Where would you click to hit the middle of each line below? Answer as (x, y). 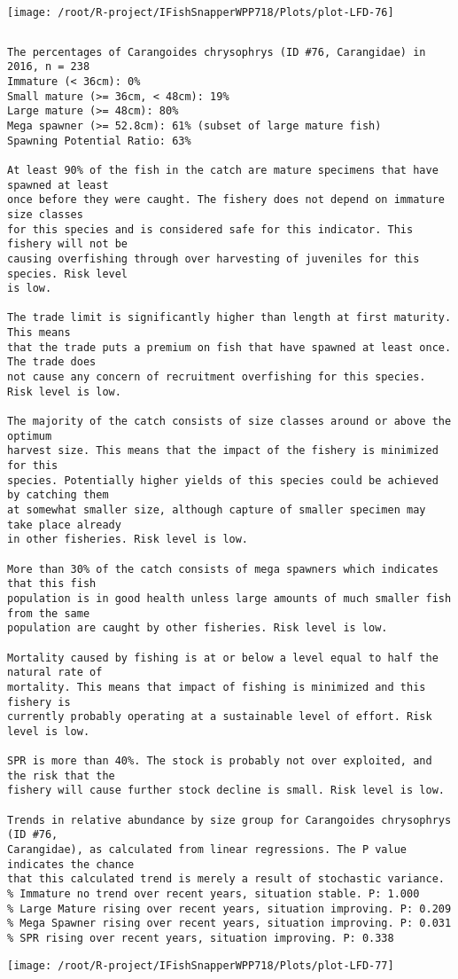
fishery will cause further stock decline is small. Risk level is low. (226, 791)
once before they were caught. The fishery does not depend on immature (226, 200)
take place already (64, 525)
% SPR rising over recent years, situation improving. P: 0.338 (201, 939)
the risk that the (61, 775)
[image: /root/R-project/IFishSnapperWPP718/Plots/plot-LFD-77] (201, 965)
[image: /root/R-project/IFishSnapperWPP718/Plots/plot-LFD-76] (201, 12)
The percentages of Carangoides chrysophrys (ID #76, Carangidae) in (217, 52)
